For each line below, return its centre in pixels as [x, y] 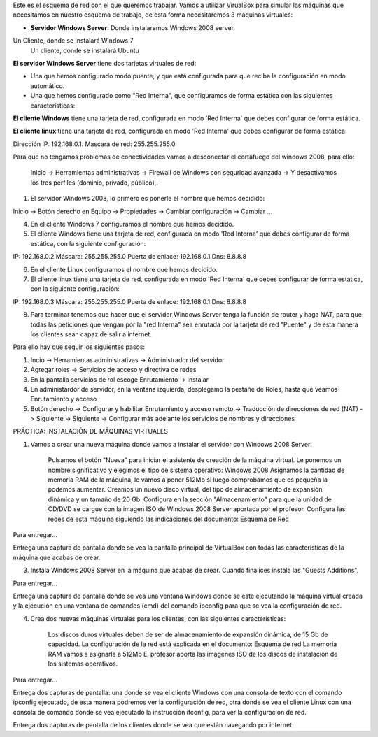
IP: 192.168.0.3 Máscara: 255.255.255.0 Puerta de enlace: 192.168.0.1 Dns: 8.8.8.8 [129, 301]
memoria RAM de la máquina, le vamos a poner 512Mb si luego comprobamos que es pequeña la [188, 480]
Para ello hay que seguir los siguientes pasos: [79, 347]
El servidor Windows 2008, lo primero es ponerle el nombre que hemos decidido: [148, 199]
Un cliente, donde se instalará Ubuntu [85, 50]
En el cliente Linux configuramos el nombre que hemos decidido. [124, 269]
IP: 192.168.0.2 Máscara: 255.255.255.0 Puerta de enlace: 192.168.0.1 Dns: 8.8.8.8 [130, 257]
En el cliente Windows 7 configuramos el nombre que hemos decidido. [132, 224]
